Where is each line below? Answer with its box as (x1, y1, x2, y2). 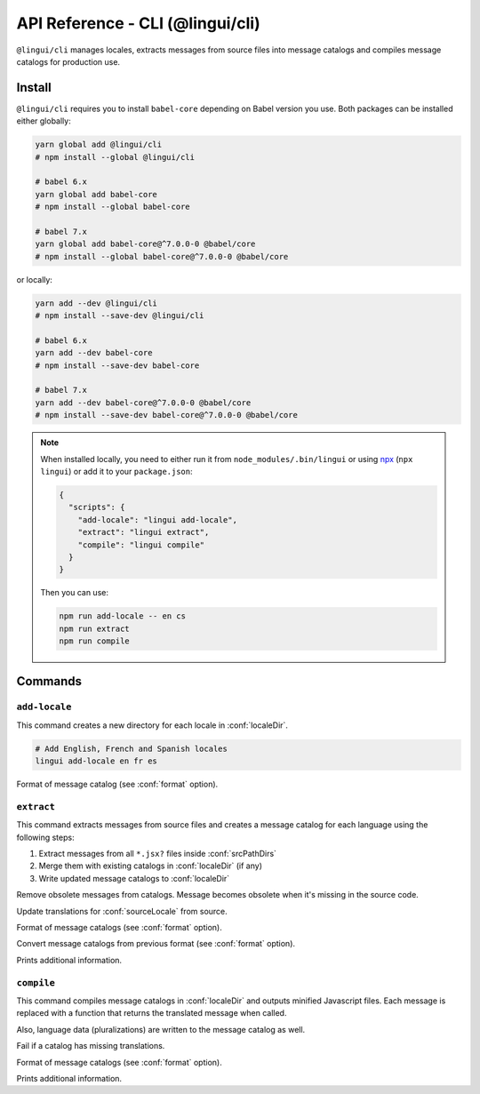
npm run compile (59, 636, 131, 646)
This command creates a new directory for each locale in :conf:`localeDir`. (16, 720, 289, 731)
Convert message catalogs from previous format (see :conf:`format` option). (16, 938, 296, 949)
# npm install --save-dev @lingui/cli (35, 311, 204, 321)
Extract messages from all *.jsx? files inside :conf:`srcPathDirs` (38, 849, 277, 859)
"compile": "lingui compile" (77, 539, 204, 550)
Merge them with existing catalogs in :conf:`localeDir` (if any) (38, 860, 262, 871)
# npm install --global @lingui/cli (35, 152, 196, 162)
